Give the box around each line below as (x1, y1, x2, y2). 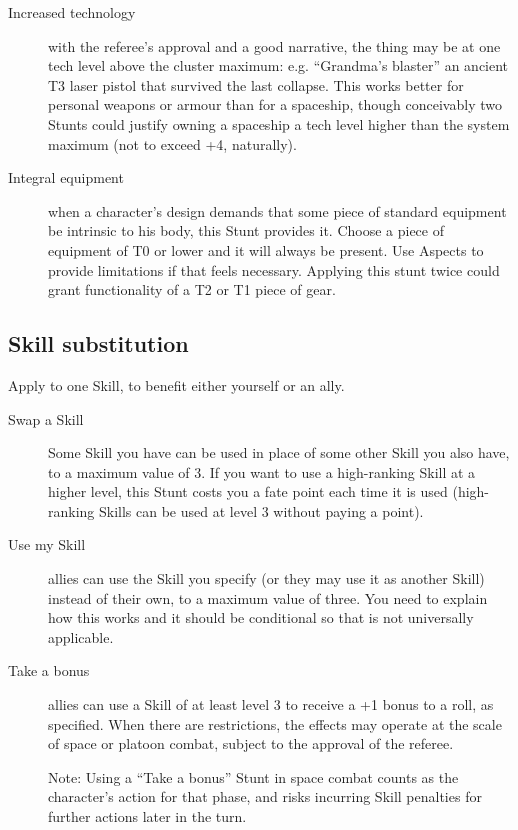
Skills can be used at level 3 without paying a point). (99, 500, 424, 521)
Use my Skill (8, 534, 86, 555)
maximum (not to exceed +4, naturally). (48, 133, 297, 154)
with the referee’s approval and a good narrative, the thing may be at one (48, 35, 501, 56)
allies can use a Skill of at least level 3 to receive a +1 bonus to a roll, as (48, 694, 494, 715)
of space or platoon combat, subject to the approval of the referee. (48, 733, 454, 754)
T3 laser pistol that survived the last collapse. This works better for (48, 74, 464, 95)
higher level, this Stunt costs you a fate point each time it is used (48, 481, 448, 502)
